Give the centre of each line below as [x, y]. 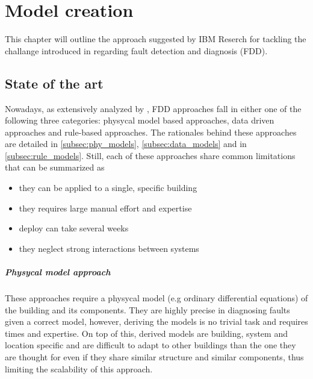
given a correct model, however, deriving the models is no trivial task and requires [156, 321]
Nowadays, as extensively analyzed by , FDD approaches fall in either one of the [153, 108]
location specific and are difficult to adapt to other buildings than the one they [150, 345]
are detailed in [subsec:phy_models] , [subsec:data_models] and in [126, 144]
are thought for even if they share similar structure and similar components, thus [154, 356]
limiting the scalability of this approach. [79, 368]
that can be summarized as [55, 167]
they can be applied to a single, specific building [108, 188]
